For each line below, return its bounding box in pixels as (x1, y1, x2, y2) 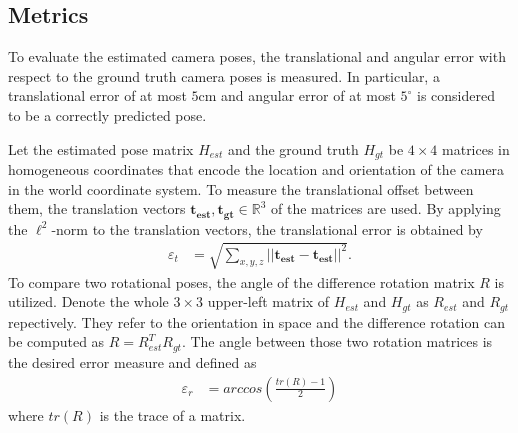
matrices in (442, 138, 510, 159)
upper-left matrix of (207, 291, 330, 312)
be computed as (8, 331, 105, 352)
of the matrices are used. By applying (271, 198, 501, 219)
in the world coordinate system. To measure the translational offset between (8, 178, 474, 199)
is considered (417, 85, 496, 106)
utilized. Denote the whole (8, 291, 169, 312)
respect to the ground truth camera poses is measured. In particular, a (8, 65, 440, 86)
